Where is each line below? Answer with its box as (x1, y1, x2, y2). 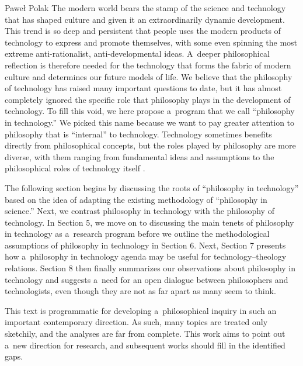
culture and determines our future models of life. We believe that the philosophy (5, 70, 292, 82)
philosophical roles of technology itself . (5, 162, 145, 174)
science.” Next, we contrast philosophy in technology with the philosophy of (5, 205, 274, 217)
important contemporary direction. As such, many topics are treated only (5, 316, 268, 328)
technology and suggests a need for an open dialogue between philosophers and (5, 273, 288, 285)
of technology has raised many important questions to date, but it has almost (5, 82, 282, 94)
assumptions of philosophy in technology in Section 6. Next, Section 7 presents (5, 239, 286, 251)
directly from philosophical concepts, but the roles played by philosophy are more (5, 139, 296, 151)
